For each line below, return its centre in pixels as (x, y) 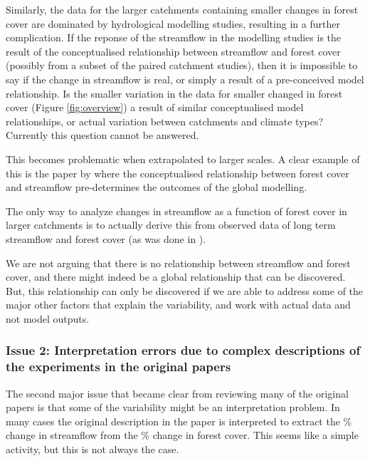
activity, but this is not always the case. (92, 449)
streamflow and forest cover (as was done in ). (106, 238)
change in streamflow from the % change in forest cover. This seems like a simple (182, 435)
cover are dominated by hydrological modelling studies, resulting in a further (173, 23)
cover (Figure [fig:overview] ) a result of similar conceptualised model (155, 107)
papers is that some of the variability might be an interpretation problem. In (173, 407)
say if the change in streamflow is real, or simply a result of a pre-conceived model (185, 79)
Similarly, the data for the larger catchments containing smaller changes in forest (182, 9)
